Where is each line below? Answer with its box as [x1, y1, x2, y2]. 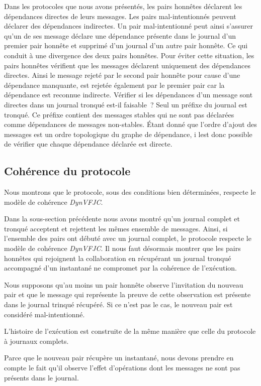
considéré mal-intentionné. [4, 309, 85, 319]
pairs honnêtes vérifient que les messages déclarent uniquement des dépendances [4, 60, 250, 70]
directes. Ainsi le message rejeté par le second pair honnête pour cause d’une [4, 70, 240, 80]
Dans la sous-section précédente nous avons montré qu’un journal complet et [4, 213, 240, 224]
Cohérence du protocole [4, 163, 131, 179]
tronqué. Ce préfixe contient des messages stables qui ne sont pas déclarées [4, 109, 234, 119]
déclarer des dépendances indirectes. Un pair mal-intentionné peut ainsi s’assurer [4, 21, 253, 31]
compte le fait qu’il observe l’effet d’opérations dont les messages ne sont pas [4, 362, 240, 373]
